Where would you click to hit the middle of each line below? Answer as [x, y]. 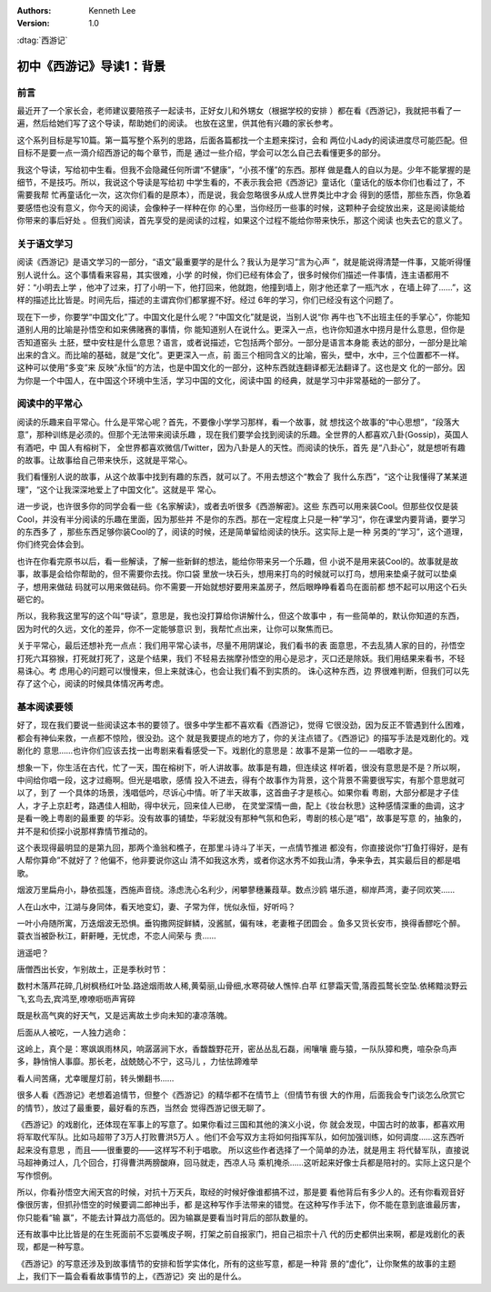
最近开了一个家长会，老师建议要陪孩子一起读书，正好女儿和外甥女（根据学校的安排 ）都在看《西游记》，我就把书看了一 [239, 110]
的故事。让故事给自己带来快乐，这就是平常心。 [105, 460]
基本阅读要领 [45, 707]
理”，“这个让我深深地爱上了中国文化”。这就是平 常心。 [119, 489]
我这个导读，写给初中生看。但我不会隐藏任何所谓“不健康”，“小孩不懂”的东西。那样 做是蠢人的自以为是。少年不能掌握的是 [244, 169]
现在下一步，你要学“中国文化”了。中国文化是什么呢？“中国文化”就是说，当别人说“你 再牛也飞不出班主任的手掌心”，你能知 [243, 316]
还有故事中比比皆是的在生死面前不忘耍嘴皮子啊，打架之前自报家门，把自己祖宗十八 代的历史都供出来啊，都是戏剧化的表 [241, 1234]
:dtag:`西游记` [42, 40]
